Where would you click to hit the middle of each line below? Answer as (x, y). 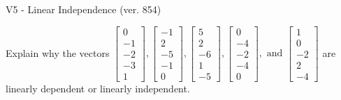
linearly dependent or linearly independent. (98, 88)
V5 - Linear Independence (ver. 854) (84, 9)
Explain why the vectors (58, 52)
